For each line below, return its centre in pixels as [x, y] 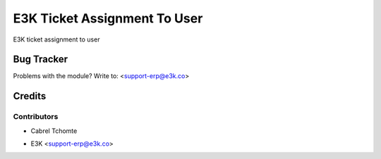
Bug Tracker [41, 59]
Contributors [36, 117]
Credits [30, 96]
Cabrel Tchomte [54, 131]
